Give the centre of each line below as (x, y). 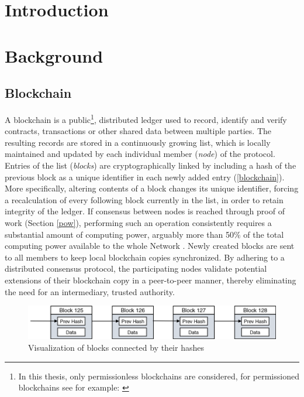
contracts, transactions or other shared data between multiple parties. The (138, 131)
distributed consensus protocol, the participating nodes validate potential (136, 268)
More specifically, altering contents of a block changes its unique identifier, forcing (152, 188)
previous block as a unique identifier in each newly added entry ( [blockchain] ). (145, 177)
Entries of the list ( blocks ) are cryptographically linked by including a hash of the (151, 165)
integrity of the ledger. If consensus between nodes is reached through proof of (145, 211)
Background (54, 55)
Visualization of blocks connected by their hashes (116, 347)
